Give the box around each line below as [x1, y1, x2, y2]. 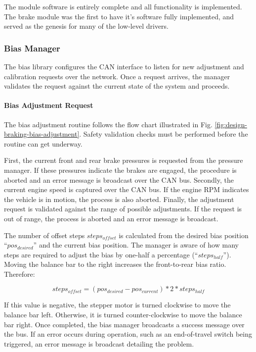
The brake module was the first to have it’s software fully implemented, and [4, 11, 234, 21]
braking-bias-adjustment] [4, 129, 80, 139]
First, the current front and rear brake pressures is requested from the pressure [4, 155, 243, 165]
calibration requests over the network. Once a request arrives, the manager [4, 71, 230, 81]
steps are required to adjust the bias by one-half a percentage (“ [4, 249, 198, 259]
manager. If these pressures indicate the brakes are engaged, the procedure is [4, 164, 237, 175]
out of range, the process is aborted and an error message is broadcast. [4, 213, 218, 223]
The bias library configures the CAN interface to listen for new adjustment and [4, 61, 244, 71]
